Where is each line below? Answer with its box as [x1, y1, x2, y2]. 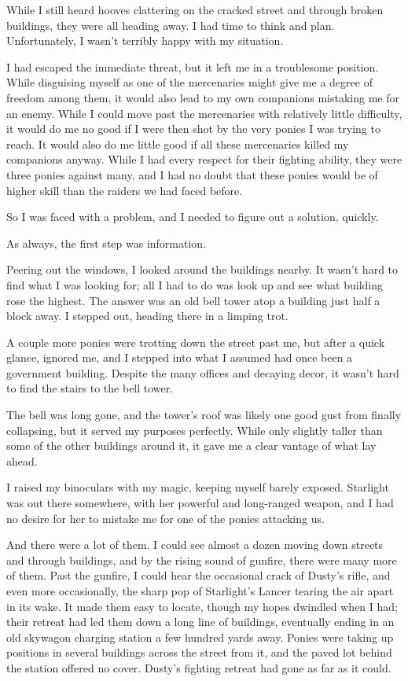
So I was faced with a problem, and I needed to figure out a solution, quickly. [6, 208, 379, 225]
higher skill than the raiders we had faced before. [6, 182, 243, 198]
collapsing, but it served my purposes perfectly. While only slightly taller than [6, 421, 383, 438]
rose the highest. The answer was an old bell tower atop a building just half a [6, 292, 380, 308]
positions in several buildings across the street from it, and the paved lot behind [6, 644, 392, 661]
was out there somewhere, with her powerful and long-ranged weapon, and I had [6, 495, 394, 511]
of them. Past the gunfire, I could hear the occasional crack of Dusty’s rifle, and [6, 567, 391, 583]
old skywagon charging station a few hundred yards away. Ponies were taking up [6, 628, 394, 645]
